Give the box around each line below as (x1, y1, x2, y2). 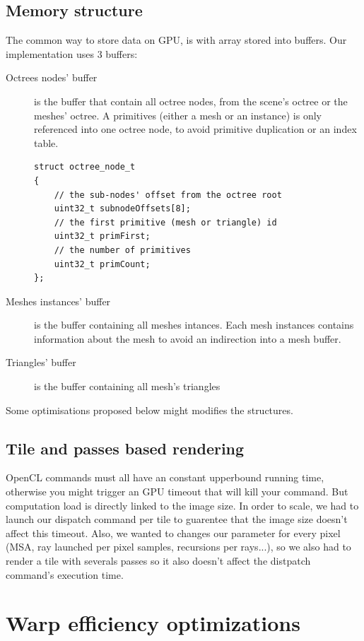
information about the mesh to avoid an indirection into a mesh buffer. (34, 331, 341, 346)
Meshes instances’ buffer (6, 293, 111, 308)
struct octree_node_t (34, 162, 136, 172)
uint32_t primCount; (54, 259, 151, 269)
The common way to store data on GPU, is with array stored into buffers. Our (6, 33, 347, 47)
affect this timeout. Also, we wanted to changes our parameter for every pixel (6, 525, 341, 540)
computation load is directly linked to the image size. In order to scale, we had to (6, 498, 359, 512)
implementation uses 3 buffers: (6, 46, 138, 61)
